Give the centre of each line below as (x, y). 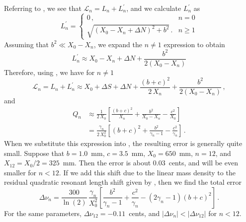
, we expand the (118, 44)
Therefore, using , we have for (49, 72)
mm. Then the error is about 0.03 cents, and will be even (150, 163)
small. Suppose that (34, 153)
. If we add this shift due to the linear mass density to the (147, 172)
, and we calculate (154, 8)
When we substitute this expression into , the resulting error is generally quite (123, 143)
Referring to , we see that (43, 8)
